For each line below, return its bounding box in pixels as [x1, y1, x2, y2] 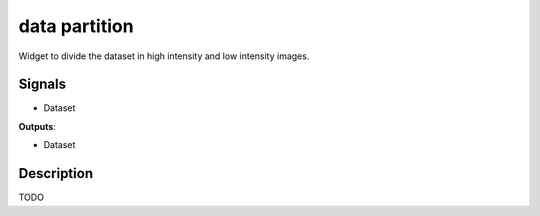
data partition [18, 15, 134, 37]
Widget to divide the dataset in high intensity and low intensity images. [18, 50, 310, 62]
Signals [18, 76, 67, 93]
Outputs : [18, 120, 57, 132]
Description [18, 165, 94, 182]
